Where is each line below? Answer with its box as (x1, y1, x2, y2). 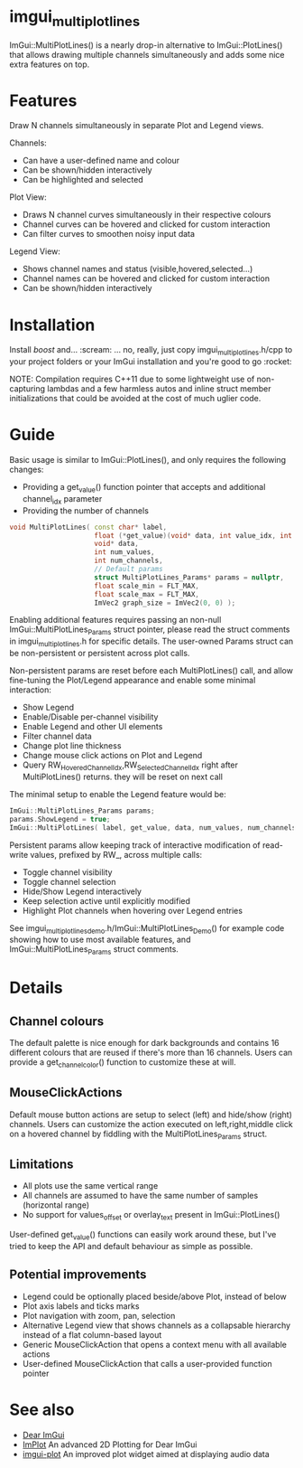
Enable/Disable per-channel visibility (22, 711, 159, 722)
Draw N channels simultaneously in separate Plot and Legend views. (9, 120, 264, 131)
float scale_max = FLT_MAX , (94, 589, 200, 598)
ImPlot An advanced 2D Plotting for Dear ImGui (22, 1439, 197, 1450)
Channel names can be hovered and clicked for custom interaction (22, 273, 271, 284)
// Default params (94, 565, 164, 574)
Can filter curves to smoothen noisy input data (22, 229, 196, 240)
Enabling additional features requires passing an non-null (9, 615, 222, 626)
